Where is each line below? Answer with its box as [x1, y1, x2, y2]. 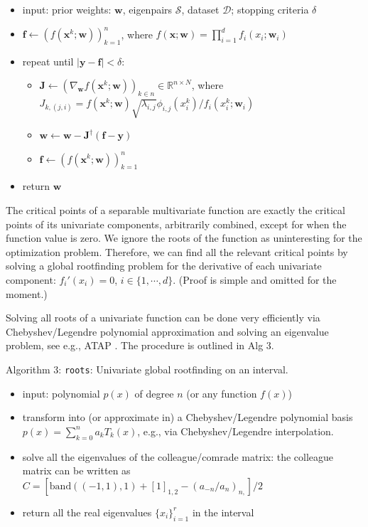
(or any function [186, 385, 257, 400]
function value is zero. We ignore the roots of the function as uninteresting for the [6, 230, 362, 245]
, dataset [181, 2, 220, 16]
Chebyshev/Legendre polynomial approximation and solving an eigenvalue [6, 324, 329, 339]
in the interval [192, 504, 254, 519]
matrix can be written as [22, 463, 131, 478]
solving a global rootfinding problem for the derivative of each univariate [6, 258, 322, 273]
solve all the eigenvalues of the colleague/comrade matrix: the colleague [22, 449, 334, 464]
